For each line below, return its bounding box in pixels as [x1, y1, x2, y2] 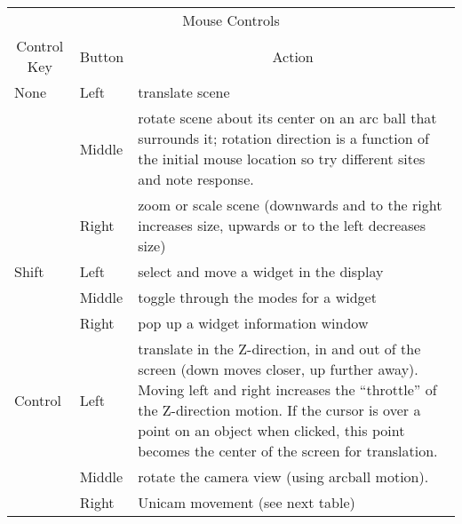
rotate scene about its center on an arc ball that [138, 107, 437, 128]
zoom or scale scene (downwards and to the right [138, 195, 442, 215]
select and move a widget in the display [138, 261, 384, 282]
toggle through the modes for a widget [138, 287, 377, 307]
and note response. [138, 169, 254, 189]
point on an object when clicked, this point [138, 420, 405, 441]
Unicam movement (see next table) [138, 492, 355, 512]
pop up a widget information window [138, 313, 369, 333]
